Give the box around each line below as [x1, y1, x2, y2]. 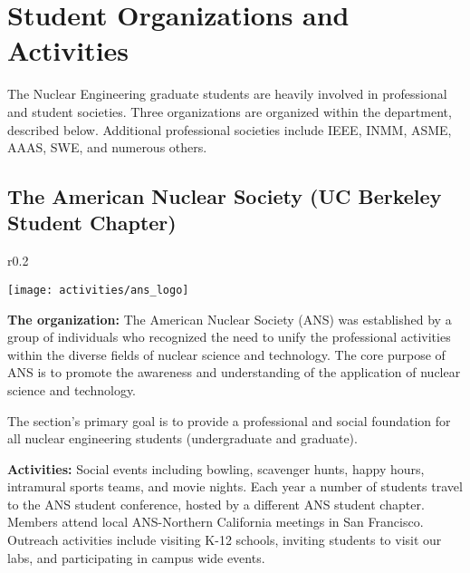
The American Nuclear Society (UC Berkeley [7, 182, 442, 210]
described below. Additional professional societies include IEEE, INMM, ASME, [7, 120, 452, 139]
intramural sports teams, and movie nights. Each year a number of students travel [7, 477, 463, 496]
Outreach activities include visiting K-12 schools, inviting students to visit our [7, 530, 442, 549]
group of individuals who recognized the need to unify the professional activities [7, 327, 451, 346]
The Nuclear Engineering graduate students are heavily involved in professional [7, 84, 447, 103]
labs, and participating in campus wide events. [7, 548, 265, 567]
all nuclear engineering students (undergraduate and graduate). [7, 429, 358, 448]
